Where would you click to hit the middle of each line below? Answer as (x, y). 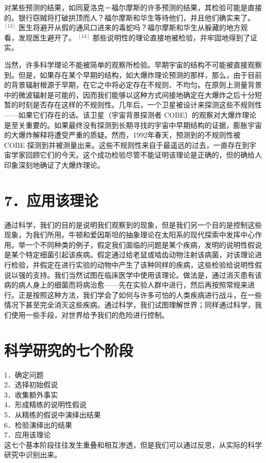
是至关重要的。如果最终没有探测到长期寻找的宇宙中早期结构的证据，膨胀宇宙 (133, 125)
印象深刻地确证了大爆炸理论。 (54, 164)
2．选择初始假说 (31, 384)
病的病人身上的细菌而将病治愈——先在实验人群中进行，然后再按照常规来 (126, 285)
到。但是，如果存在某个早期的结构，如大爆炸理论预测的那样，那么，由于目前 (133, 74)
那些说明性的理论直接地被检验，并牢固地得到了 (171, 37)
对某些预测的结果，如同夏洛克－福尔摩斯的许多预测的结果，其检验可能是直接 (133, 7)
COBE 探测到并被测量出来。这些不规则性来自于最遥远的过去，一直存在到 (127, 145)
